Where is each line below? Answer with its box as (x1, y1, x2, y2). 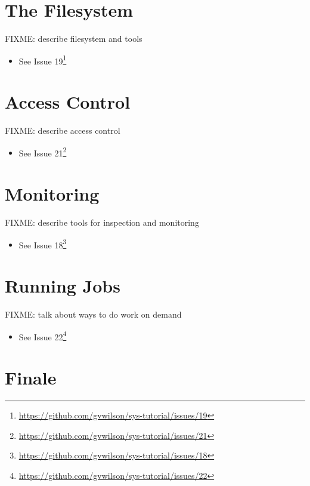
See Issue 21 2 (18, 144, 67, 159)
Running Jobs (5, 273, 120, 298)
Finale (5, 365, 57, 390)
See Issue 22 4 (18, 328, 67, 343)
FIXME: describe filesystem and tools (5, 32, 142, 45)
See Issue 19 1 (18, 53, 67, 67)
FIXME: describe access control (5, 124, 120, 137)
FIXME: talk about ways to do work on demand (5, 308, 182, 321)
